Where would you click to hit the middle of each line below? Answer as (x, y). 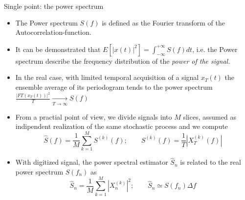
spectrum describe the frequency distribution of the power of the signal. (123, 61)
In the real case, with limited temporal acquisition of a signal (107, 77)
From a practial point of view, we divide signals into (94, 116)
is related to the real (211, 162)
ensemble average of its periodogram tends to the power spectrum (114, 87)
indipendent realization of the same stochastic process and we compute (122, 126)
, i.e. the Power (215, 49)
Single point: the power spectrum (54, 6)
